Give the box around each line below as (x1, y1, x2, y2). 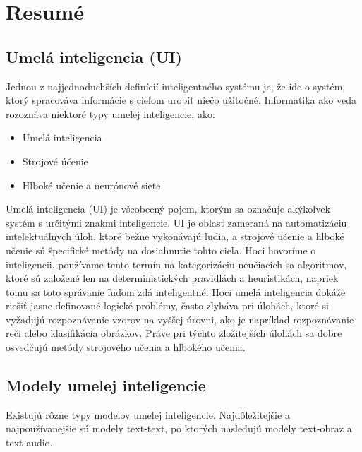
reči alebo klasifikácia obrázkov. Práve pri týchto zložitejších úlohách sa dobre (6, 326, 342, 340)
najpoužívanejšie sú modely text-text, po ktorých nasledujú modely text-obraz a (6, 421, 352, 436)
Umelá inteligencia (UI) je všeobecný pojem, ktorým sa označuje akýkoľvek (6, 201, 330, 216)
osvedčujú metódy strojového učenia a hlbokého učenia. (6, 340, 246, 355)
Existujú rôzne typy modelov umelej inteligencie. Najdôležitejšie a (6, 407, 290, 422)
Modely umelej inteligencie (6, 374, 206, 396)
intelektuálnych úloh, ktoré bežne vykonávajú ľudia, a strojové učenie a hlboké (6, 229, 344, 244)
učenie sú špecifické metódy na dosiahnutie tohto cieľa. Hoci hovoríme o (6, 242, 316, 257)
